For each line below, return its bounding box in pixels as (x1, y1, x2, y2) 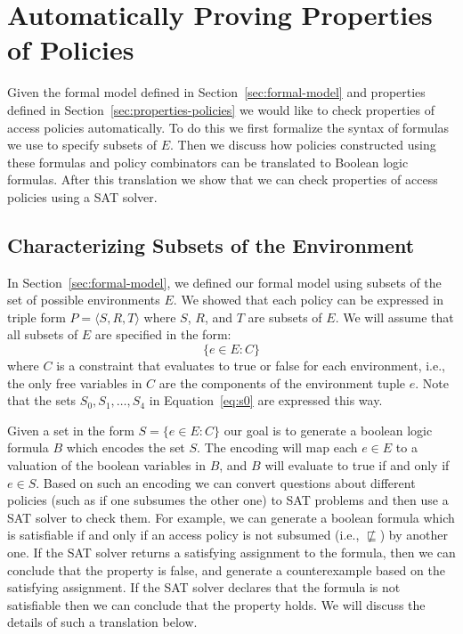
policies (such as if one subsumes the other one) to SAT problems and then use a (7, 491, 449, 509)
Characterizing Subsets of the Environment (7, 231, 415, 258)
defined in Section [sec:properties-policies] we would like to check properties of (7, 100, 435, 118)
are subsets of (248, 307, 322, 326)
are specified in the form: (94, 325, 231, 344)
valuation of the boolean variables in (7, 456, 206, 475)
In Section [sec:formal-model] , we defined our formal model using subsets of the (7, 272, 442, 291)
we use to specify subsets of (7, 135, 157, 154)
